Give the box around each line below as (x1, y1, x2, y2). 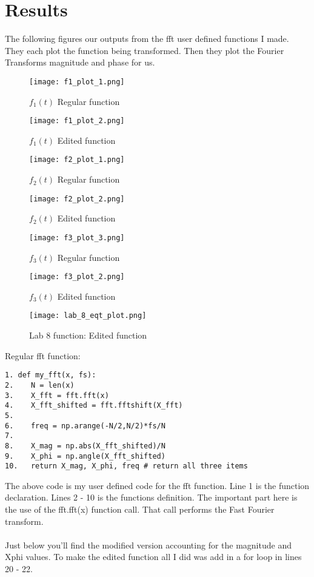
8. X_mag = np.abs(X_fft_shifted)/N (5, 441, 165, 450)
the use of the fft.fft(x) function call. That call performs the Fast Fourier (5, 503, 275, 515)
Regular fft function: (5, 349, 81, 362)
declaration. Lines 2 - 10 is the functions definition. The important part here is (5, 491, 298, 504)
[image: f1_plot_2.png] (29, 116, 125, 126)
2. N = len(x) (5, 380, 75, 390)
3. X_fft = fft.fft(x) (5, 391, 109, 400)
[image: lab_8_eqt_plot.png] (29, 311, 147, 320)
